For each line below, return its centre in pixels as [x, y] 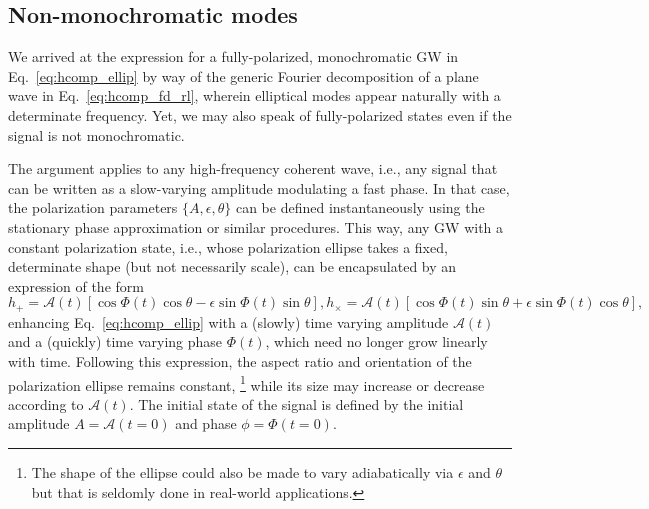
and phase [206, 423]
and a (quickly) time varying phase [115, 341]
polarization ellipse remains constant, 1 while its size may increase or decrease [246, 383]
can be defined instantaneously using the [360, 207]
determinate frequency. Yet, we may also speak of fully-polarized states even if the [260, 114]
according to [46, 403]
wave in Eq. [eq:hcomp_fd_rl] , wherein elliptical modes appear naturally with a [254, 95]
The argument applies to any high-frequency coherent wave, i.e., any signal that [253, 168]
